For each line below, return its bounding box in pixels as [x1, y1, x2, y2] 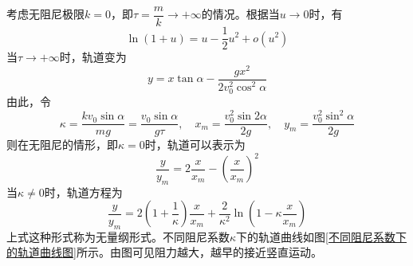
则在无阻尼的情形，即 [6, 136, 118, 153]
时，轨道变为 [59, 49, 127, 65]
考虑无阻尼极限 [6, 6, 85, 22]
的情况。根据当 [201, 6, 280, 22]
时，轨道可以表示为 [144, 136, 246, 153]
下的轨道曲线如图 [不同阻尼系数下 [236, 228, 407, 244]
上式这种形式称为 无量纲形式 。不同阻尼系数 [6, 228, 230, 244]
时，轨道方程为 [44, 183, 123, 200]
